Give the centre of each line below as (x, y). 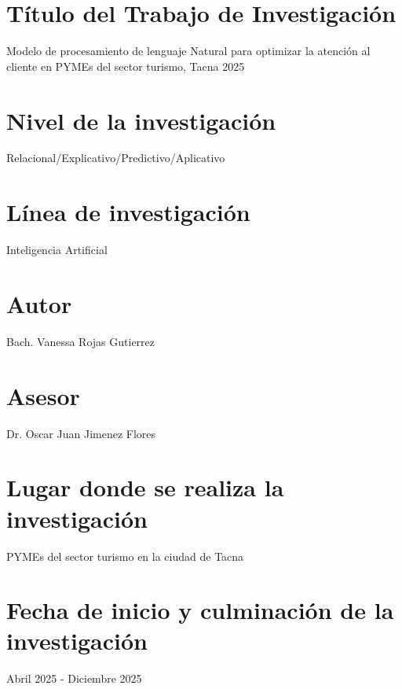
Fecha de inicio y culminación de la (200, 610)
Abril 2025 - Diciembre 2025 (74, 678)
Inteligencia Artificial (57, 250)
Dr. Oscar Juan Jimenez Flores (81, 433)
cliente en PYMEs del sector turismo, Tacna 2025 (126, 66)
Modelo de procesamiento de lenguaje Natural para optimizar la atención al (188, 51)
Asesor (43, 395)
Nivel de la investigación (141, 120)
